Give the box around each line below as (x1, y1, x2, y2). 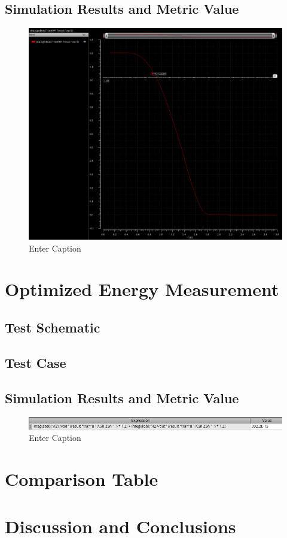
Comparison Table (5, 467, 158, 491)
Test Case (5, 353, 66, 371)
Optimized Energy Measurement (5, 277, 279, 301)
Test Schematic (5, 318, 100, 336)
